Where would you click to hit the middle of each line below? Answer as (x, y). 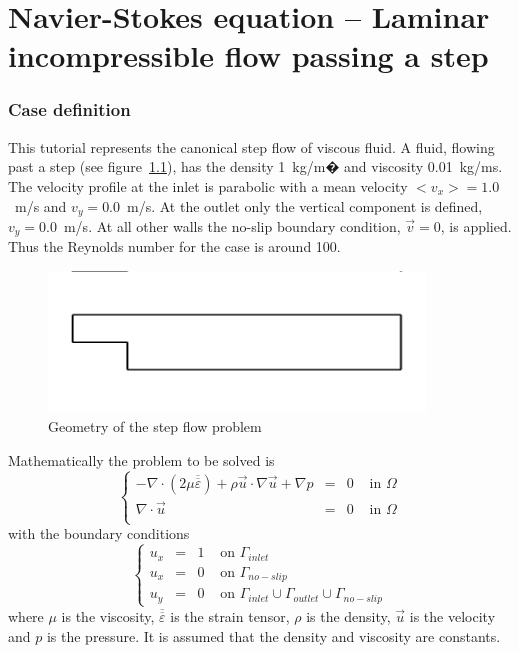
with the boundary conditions (99, 533)
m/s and (40, 205)
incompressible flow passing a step (248, 55)
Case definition (69, 109)
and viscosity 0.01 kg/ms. (423, 166)
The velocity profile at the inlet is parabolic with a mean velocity (208, 185)
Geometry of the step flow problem (155, 426)
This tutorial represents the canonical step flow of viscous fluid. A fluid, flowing (251, 146)
